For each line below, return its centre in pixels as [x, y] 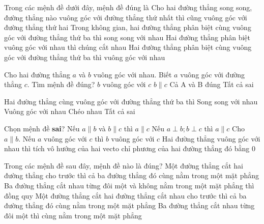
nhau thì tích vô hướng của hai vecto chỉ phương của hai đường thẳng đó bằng [127, 148]
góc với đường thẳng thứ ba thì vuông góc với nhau [85, 57]
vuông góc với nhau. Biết [133, 74]
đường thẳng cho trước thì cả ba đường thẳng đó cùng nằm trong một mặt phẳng [132, 175]
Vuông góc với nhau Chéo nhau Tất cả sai [70, 111]
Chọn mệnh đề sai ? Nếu [42, 128]
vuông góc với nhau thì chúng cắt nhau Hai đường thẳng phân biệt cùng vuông [128, 47]
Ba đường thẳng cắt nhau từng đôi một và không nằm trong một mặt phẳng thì [129, 185]
